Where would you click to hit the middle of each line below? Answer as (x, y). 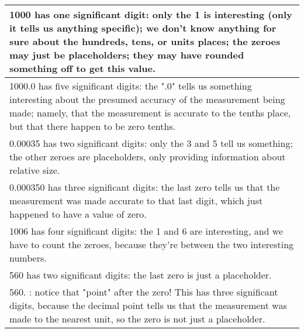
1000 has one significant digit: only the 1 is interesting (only (151, 14)
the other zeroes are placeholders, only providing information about (148, 157)
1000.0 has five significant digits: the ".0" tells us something (131, 86)
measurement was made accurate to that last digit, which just (136, 200)
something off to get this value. (83, 68)
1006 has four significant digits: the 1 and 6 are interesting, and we (146, 231)
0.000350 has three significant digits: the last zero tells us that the (145, 187)
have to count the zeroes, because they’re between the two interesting (152, 244)
